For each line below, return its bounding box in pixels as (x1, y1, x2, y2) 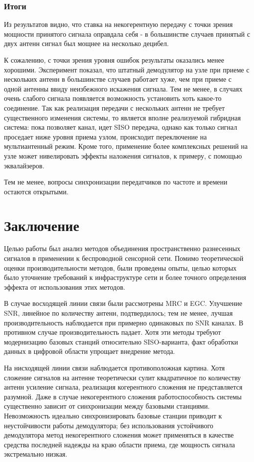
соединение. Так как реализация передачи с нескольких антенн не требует (4, 102, 225, 113)
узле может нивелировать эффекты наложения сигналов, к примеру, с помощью (4, 150, 242, 161)
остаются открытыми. (4, 186, 69, 196)
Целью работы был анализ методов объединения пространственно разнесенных (4, 243, 241, 254)
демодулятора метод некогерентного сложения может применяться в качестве (4, 430, 234, 440)
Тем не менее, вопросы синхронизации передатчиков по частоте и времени (4, 177, 228, 187)
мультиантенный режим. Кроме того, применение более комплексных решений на (4, 141, 248, 151)
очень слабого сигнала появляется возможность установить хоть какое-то (4, 93, 222, 103)
